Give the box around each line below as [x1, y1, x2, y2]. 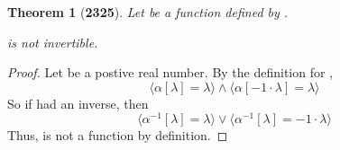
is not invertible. [7, 32, 98, 51]
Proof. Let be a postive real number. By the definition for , [7, 63, 334, 82]
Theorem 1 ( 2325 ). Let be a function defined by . [7, 3, 289, 21]
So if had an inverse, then [7, 93, 149, 112]
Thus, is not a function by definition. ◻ [7, 126, 228, 145]
